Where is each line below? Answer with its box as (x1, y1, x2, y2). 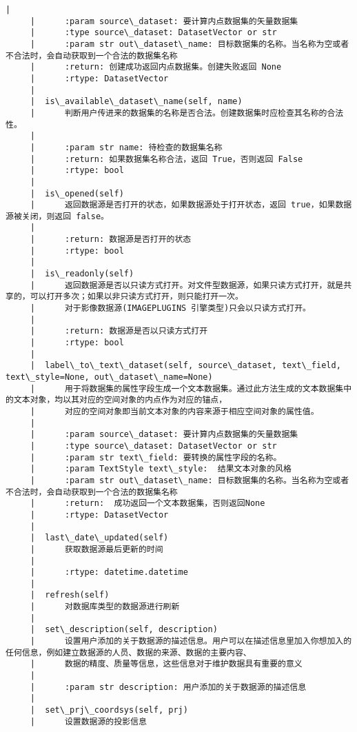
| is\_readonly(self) (30, 269, 134, 279)
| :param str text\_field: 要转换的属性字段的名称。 (30, 452, 282, 462)
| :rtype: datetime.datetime (30, 567, 188, 578)
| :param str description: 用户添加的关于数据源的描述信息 (30, 682, 307, 692)
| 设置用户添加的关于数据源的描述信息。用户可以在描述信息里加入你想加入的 (30, 636, 352, 647)
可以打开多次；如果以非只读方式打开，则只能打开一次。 (30, 292, 243, 302)
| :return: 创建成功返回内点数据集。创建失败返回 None (30, 62, 282, 72)
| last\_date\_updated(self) (30, 533, 169, 543)
